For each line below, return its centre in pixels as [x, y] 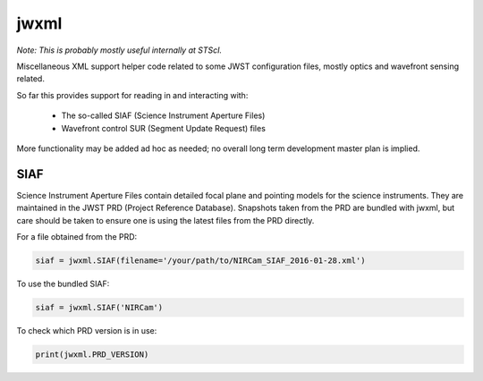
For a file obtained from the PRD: [77, 236]
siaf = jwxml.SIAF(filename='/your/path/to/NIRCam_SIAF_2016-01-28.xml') [200, 260]
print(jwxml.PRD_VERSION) [92, 354]
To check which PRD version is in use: [87, 330]
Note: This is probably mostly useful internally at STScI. [119, 50]
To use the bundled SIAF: [63, 284]
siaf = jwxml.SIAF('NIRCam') [99, 307]
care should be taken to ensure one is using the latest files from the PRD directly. [165, 220]
